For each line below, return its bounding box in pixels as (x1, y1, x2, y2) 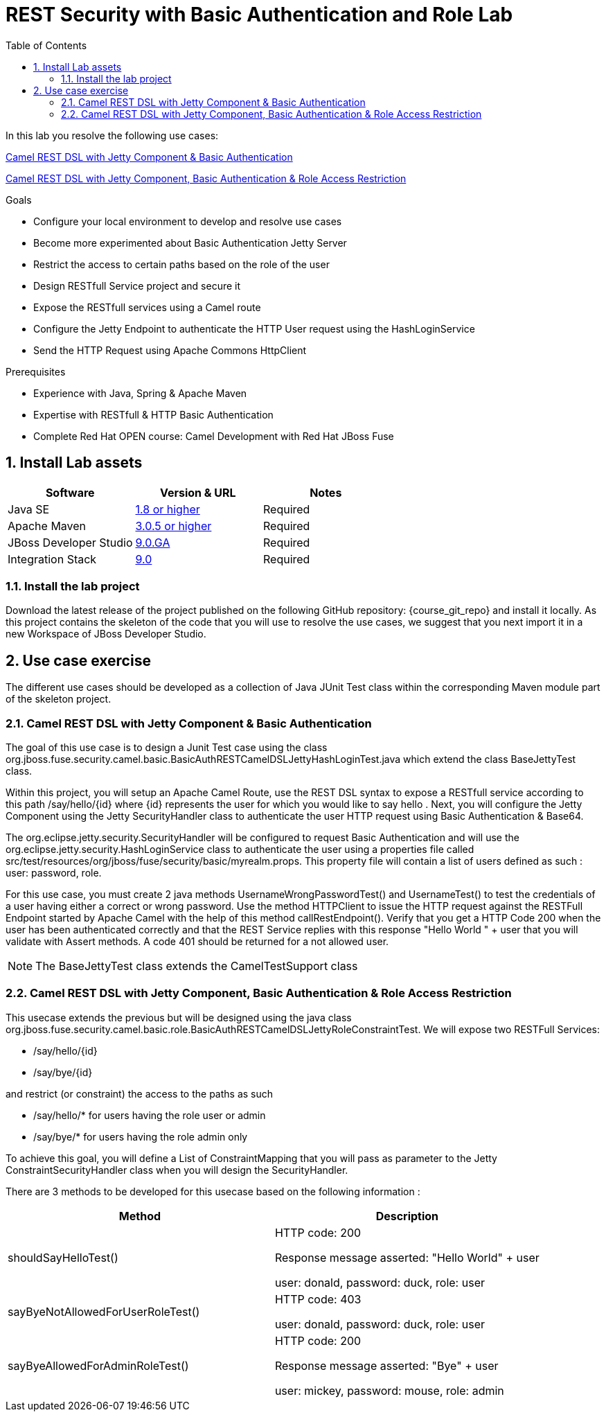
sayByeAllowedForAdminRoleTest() (8, 1358, 189, 1373)
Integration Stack (8, 552, 97, 566)
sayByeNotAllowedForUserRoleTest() (8, 1304, 200, 1319)
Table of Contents (6, 39, 87, 51)
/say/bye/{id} (33, 1066, 93, 1078)
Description (375, 1208, 439, 1223)
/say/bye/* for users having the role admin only (33, 1130, 248, 1143)
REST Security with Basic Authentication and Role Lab (6, 3, 513, 26)
